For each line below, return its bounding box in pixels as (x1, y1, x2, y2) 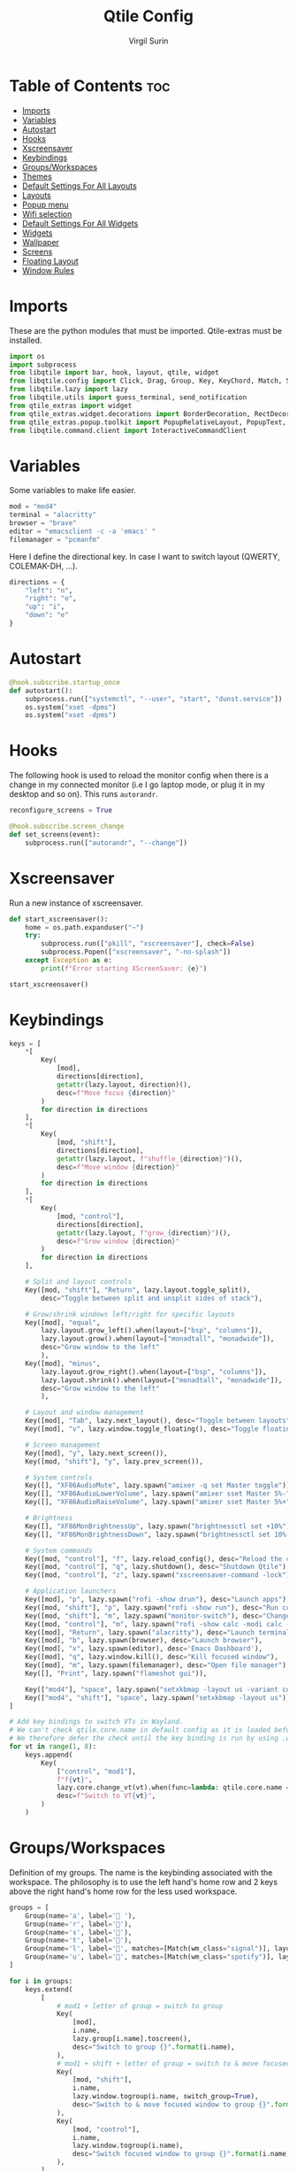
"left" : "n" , (25, 586, 73, 595)
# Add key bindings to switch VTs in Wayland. (9, 1718, 184, 1727)
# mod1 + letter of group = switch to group (56, 2001, 224, 2011)
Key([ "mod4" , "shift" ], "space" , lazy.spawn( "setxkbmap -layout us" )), (25, 1693, 294, 1702)
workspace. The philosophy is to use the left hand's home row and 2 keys (9, 1876, 278, 1887)
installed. (9, 335, 42, 345)
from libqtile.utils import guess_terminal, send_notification (9, 393, 247, 402)
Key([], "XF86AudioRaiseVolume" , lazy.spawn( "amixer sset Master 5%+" (25, 1498, 291, 1507)
